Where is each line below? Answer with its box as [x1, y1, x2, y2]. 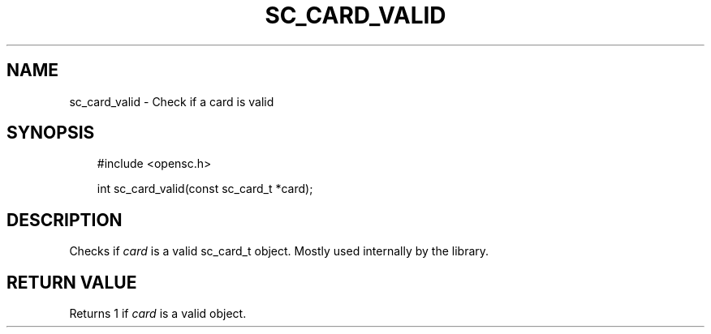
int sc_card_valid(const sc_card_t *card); [97, 182, 313, 196]
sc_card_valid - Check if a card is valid [69, 94, 274, 109]
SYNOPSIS [6, 122, 95, 143]
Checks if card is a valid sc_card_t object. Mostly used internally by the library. [69, 244, 489, 259]
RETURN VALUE [6, 272, 137, 293]
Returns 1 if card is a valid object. [69, 306, 247, 321]
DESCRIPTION [6, 209, 123, 230]
